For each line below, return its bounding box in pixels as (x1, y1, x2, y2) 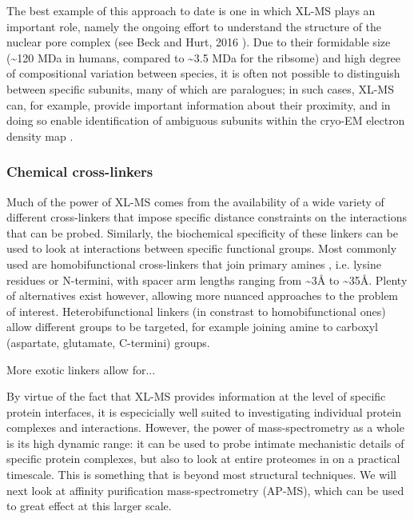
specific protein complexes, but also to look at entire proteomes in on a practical (6, 450, 400, 467)
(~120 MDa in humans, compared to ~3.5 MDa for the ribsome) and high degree (6, 49, 401, 66)
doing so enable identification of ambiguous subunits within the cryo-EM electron (6, 112, 405, 129)
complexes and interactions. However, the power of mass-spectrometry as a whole (6, 419, 404, 436)
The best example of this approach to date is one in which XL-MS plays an (6, 2, 376, 18)
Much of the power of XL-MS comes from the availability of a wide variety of (6, 193, 384, 210)
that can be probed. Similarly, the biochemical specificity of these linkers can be (6, 224, 398, 241)
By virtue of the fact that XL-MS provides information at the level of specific (6, 388, 386, 405)
